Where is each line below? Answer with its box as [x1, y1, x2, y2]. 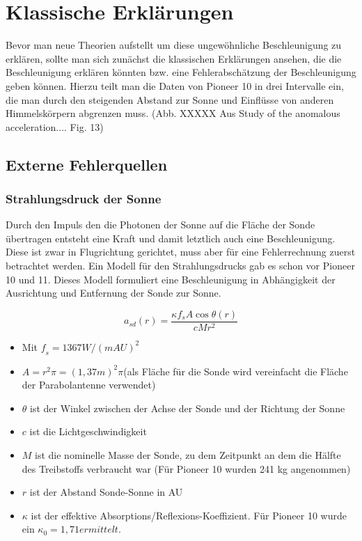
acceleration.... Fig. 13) [6, 119, 104, 134]
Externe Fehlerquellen [6, 153, 168, 175]
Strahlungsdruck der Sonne [6, 189, 162, 207]
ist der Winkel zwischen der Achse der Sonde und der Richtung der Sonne [30, 400, 345, 415]
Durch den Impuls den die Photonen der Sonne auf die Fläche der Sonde [6, 217, 315, 232]
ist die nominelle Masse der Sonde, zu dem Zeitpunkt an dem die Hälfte [35, 448, 341, 462]
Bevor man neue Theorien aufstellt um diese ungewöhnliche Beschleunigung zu [6, 38, 342, 52]
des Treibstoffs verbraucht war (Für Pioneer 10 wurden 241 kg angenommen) [22, 461, 351, 476]
